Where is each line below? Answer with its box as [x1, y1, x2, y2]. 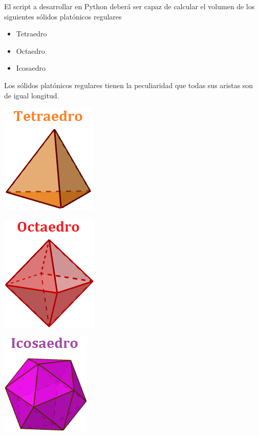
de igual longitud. [4, 90, 59, 100]
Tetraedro [16, 28, 47, 39]
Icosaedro [16, 63, 46, 73]
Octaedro [16, 45, 45, 56]
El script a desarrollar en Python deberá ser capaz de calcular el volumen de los [4, 1, 255, 11]
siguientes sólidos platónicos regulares [4, 11, 122, 22]
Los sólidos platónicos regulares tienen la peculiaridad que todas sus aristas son [4, 79, 253, 90]
